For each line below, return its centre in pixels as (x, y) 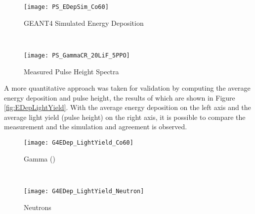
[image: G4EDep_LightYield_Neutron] (84, 191)
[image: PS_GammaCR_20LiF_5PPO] (77, 55)
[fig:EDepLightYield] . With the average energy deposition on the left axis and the (127, 107)
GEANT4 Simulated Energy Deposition (84, 23)
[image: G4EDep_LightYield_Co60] (79, 143)
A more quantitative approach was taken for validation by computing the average (127, 88)
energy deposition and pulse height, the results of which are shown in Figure (120, 97)
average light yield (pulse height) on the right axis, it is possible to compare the (125, 117)
